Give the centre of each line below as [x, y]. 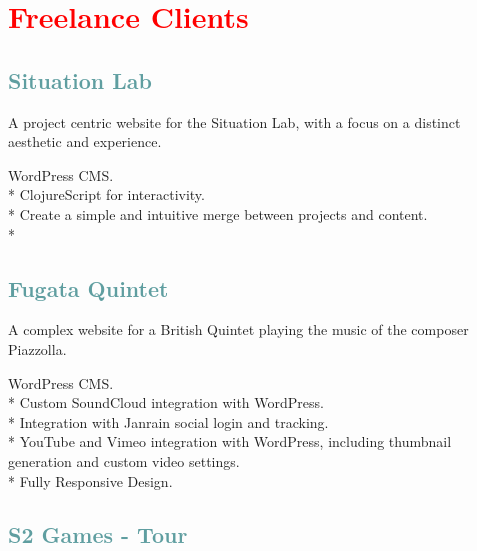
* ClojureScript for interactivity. [106, 194]
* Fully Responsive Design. [90, 480]
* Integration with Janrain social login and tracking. [168, 421]
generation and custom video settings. [124, 460]
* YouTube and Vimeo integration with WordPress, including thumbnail [230, 441]
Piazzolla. [37, 348]
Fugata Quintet [88, 287]
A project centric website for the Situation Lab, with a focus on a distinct [234, 121]
